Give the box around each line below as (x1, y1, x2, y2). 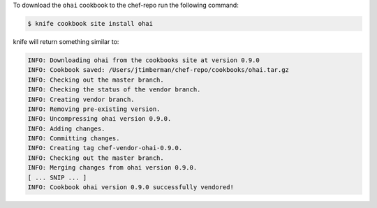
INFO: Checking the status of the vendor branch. (27, 86, 201, 94)
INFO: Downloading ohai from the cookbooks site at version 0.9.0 (27, 56, 260, 64)
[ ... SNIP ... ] (27, 173, 87, 181)
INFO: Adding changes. (27, 124, 105, 133)
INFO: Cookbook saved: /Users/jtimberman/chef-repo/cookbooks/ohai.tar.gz (27, 66, 290, 74)
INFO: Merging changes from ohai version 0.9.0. (27, 164, 198, 172)
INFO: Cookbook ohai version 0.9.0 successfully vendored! (27, 184, 234, 191)
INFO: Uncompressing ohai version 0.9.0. (27, 115, 172, 123)
